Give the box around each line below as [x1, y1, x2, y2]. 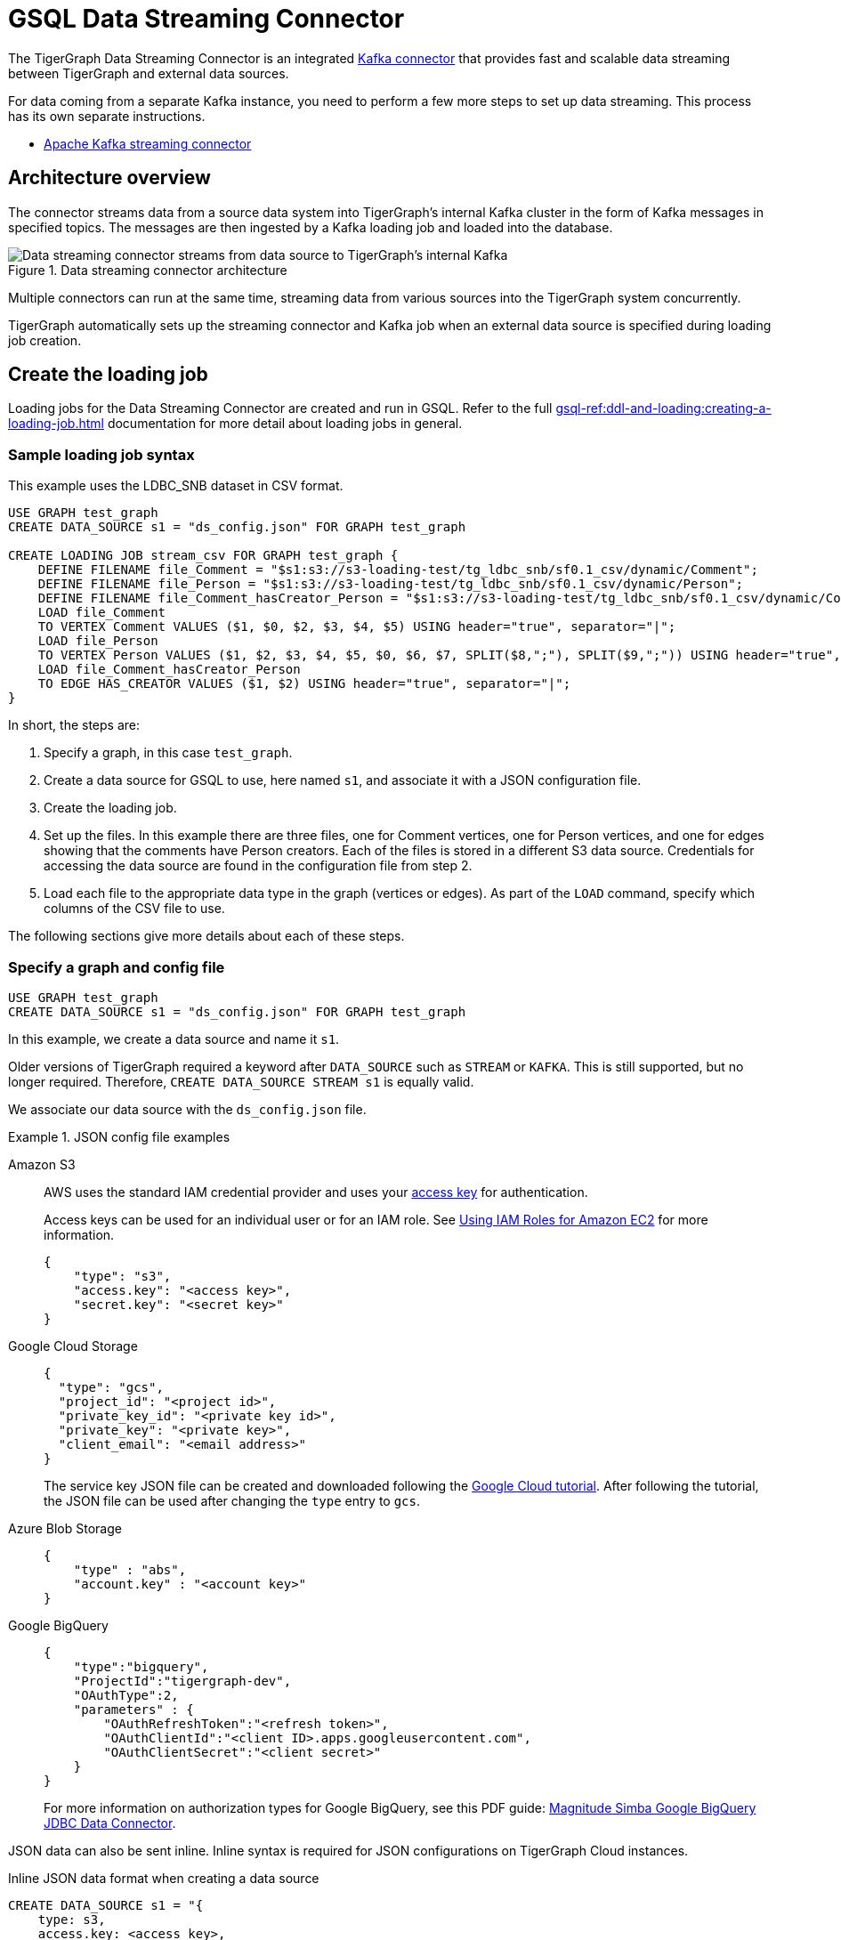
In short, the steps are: [8, 717, 141, 733]
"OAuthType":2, [73, 1687, 179, 1702]
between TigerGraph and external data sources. [8, 65, 289, 81]
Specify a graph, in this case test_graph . [44, 745, 293, 761]
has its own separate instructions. [8, 108, 206, 124]
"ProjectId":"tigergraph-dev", [73, 1673, 292, 1688]
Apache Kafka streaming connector [44, 135, 252, 151]
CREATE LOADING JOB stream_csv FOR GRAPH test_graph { [8, 548, 399, 563]
